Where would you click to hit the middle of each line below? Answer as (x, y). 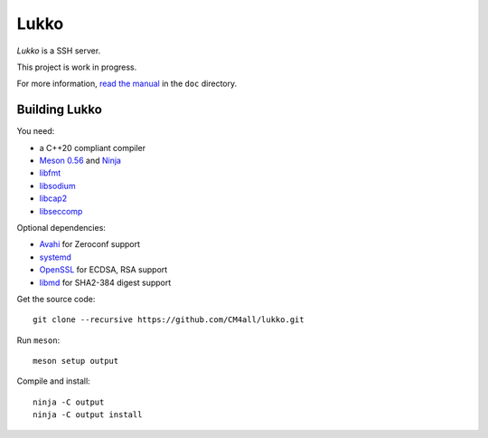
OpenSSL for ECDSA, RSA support (103, 270)
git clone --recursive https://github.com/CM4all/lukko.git (169, 320)
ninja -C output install (88, 415)
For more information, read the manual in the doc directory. (127, 84)
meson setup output (76, 361)
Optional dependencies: (61, 227)
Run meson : (38, 340)
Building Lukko (60, 110)
